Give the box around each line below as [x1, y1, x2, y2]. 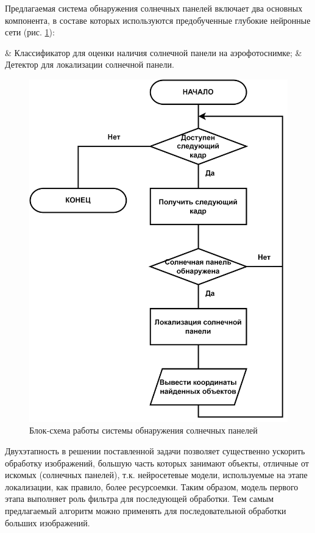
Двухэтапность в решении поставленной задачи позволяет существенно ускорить [5, 445, 305, 457]
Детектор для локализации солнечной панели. [5, 58, 174, 71]
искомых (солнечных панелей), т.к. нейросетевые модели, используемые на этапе [5, 468, 308, 481]
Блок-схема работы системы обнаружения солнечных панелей [29, 424, 258, 437]
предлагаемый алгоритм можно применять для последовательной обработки [5, 504, 286, 517]
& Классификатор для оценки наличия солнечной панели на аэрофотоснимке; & [5, 46, 302, 59]
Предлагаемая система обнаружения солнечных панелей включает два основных [5, 2, 303, 14]
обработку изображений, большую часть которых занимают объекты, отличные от [5, 456, 309, 469]
